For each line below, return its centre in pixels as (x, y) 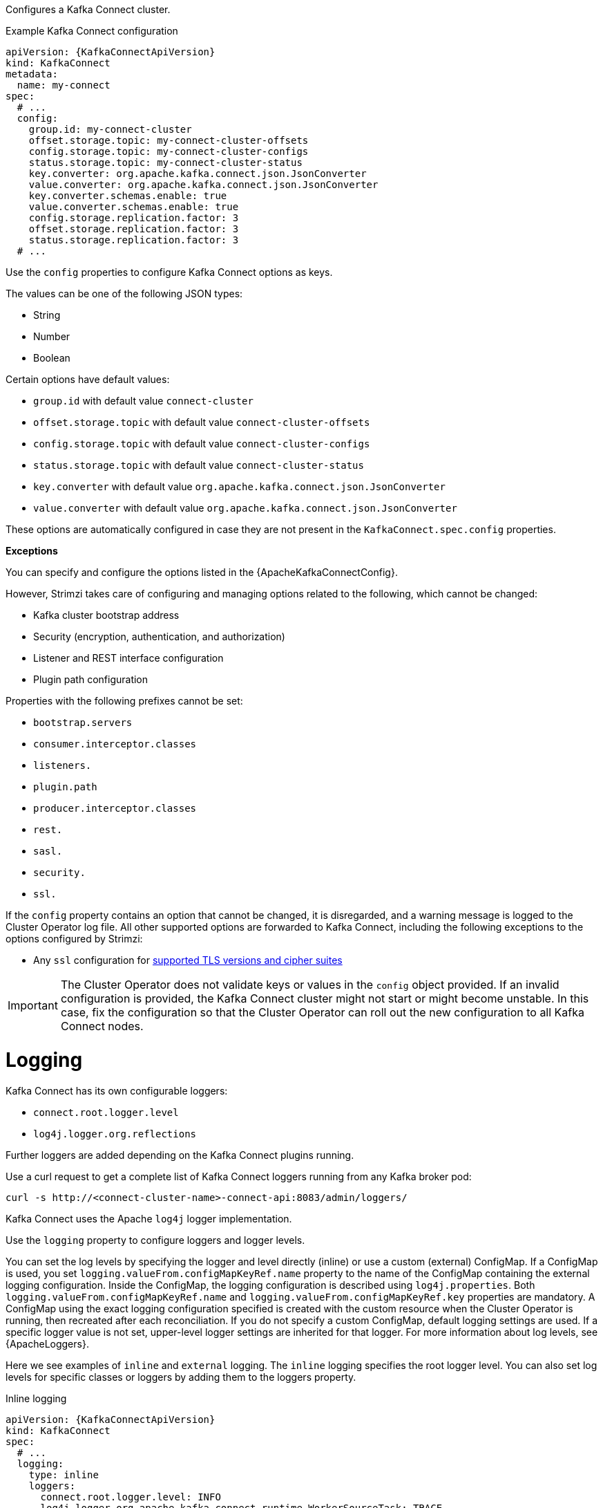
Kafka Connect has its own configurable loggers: (117, 1090)
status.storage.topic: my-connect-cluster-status (165, 162)
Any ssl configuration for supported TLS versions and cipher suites (188, 960)
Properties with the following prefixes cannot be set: (124, 701)
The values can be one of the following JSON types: (124, 294)
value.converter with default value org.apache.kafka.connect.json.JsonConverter (245, 508)
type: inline (64, 1474)
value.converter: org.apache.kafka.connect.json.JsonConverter (203, 185)
